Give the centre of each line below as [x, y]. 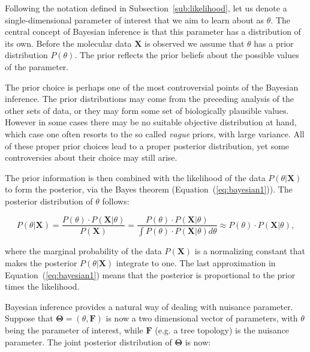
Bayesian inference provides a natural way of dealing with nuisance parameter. [149, 306]
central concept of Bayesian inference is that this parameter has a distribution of [153, 31]
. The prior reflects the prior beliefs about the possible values [187, 55]
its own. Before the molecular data [68, 43]
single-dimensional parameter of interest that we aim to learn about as [135, 19]
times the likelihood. [42, 286]
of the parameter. [37, 66]
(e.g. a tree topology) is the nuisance [222, 330]
